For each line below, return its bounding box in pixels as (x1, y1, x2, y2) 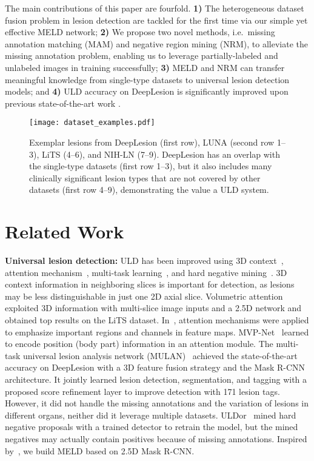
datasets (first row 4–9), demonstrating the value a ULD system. (29, 183, 269, 196)
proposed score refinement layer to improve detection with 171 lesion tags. (5, 385, 280, 397)
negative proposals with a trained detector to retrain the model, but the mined (5, 420, 298, 433)
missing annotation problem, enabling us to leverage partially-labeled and (5, 49, 278, 62)
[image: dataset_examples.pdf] (29, 118, 155, 127)
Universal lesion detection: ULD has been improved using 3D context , (5, 254, 284, 267)
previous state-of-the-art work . (5, 96, 121, 109)
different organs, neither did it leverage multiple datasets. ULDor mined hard (5, 408, 296, 421)
